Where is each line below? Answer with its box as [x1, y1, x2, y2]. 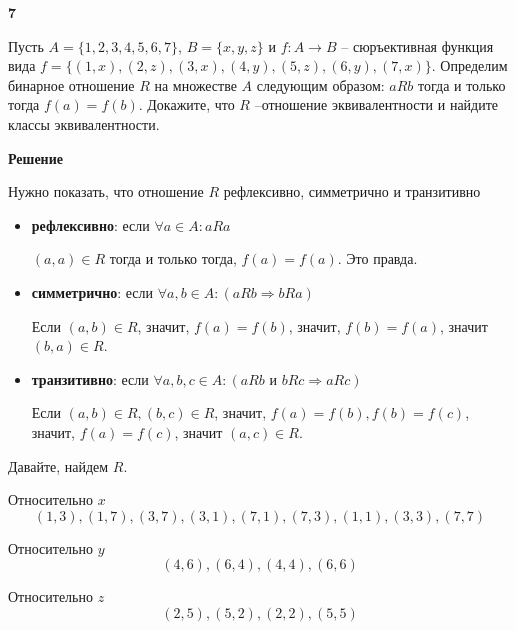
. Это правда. [337, 248, 418, 269]
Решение [8, 147, 63, 168]
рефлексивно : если [31, 214, 150, 235]
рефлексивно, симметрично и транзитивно [223, 181, 481, 202]
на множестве [154, 74, 237, 95]
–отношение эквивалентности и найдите [254, 94, 499, 115]
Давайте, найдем [8, 455, 109, 476]
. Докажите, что [138, 94, 235, 115]
